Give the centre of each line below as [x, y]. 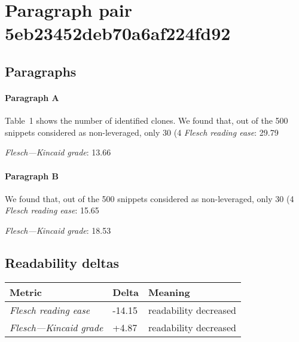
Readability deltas [62, 262]
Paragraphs [41, 71]
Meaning [169, 292]
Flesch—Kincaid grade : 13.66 [58, 152]
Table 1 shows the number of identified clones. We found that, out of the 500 [147, 120]
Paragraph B [32, 175]
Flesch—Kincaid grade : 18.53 [58, 230]
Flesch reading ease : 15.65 [52, 210]
